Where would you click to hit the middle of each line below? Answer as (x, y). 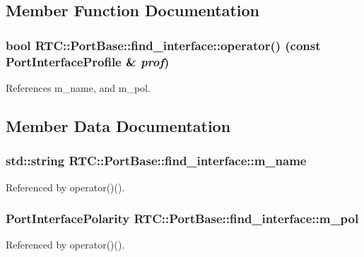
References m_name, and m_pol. (78, 87)
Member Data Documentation (118, 125)
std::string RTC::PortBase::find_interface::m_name (156, 161)
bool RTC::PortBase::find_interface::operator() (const (163, 45)
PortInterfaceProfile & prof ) (88, 61)
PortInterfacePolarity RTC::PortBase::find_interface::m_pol (182, 219)
